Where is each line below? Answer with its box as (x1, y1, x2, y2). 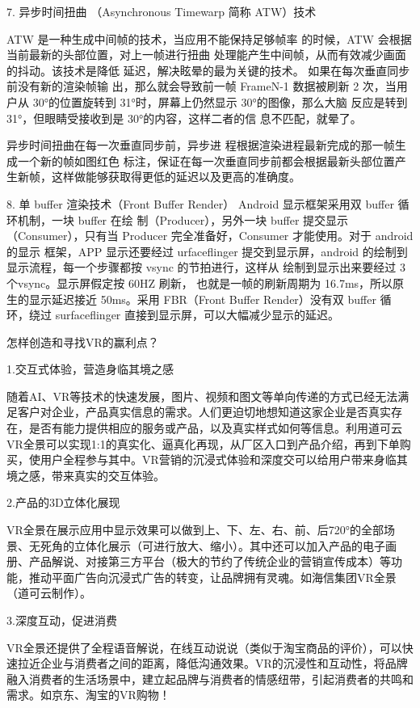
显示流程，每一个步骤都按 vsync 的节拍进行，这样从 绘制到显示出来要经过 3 (6, 259, 405, 276)
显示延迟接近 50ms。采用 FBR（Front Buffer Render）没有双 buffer (28, 290, 376, 307)
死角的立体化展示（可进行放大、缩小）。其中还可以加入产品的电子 (40, 537, 385, 554)
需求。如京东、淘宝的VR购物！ (6, 686, 170, 703)
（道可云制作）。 (6, 584, 91, 601)
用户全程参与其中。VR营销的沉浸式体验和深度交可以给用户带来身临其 (40, 451, 408, 468)
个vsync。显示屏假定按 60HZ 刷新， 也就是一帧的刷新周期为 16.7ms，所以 (6, 274, 393, 291)
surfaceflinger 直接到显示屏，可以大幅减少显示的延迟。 (55, 306, 339, 323)
